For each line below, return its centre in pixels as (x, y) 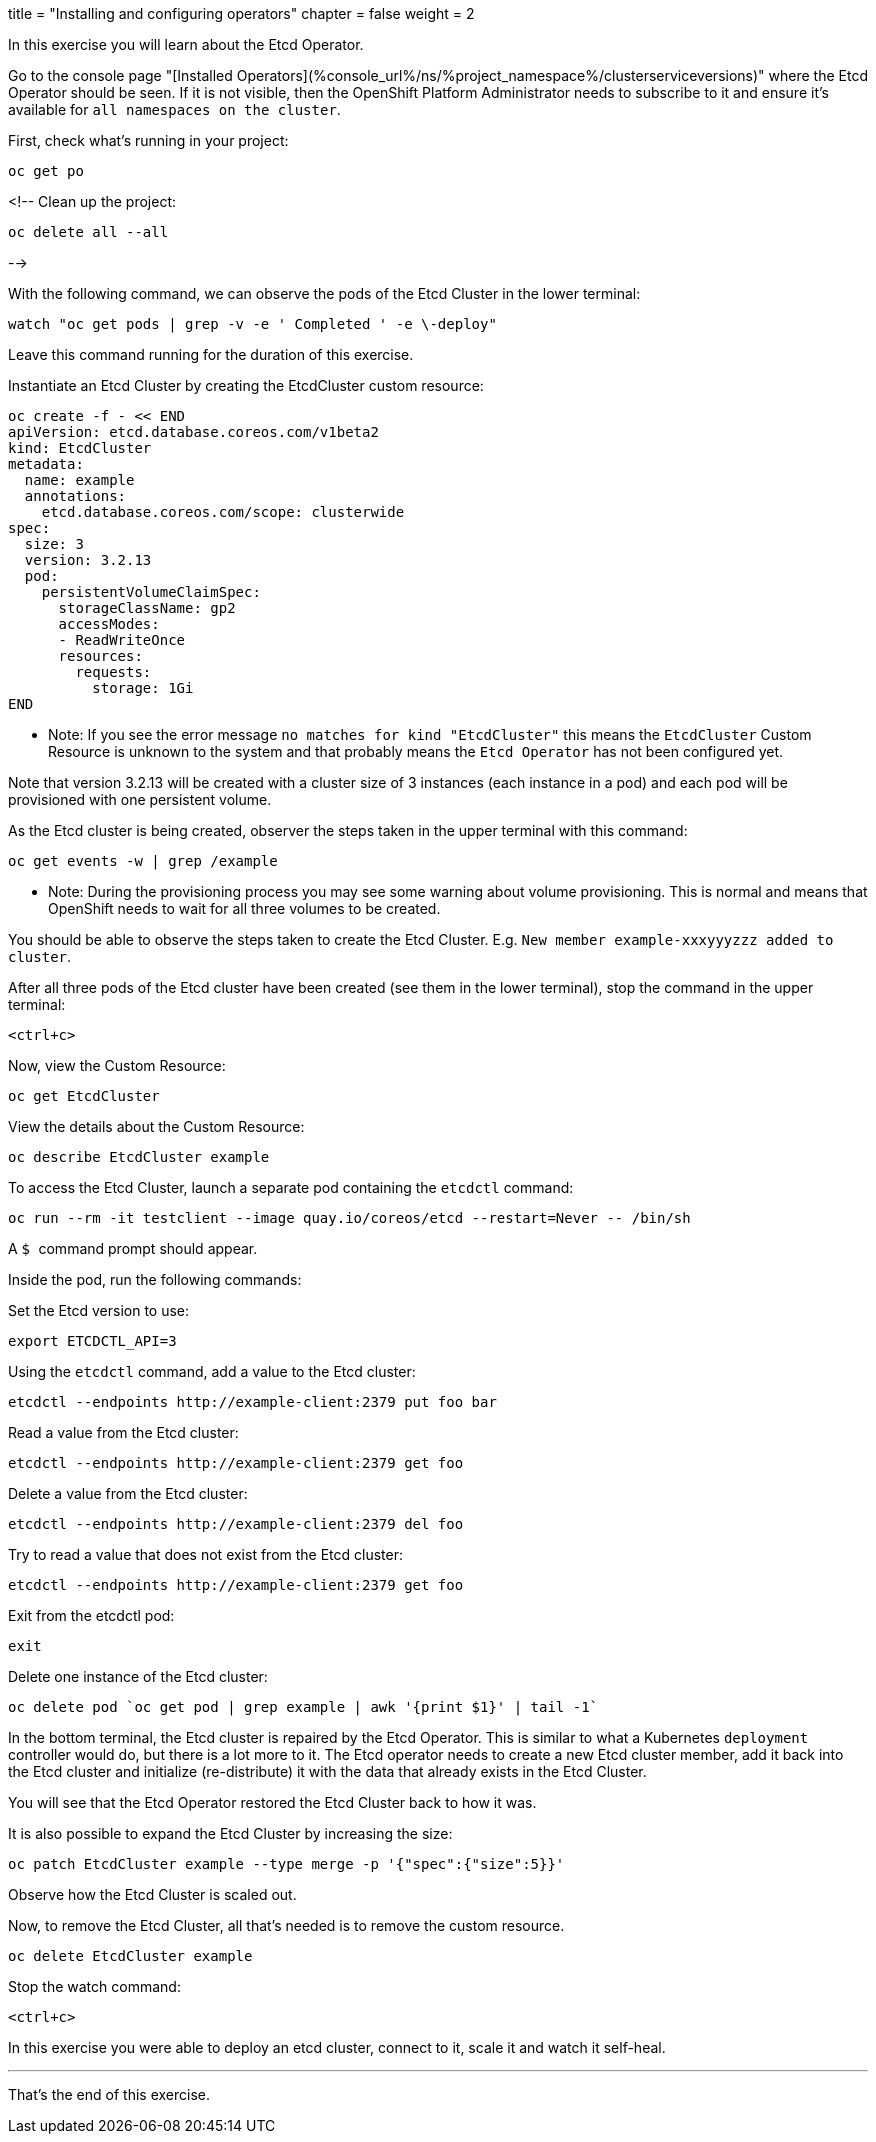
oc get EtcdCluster (84, 1096)
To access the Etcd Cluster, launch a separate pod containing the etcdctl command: (291, 1187)
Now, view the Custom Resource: (117, 1065)
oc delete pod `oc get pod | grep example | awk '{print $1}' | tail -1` (303, 1707)
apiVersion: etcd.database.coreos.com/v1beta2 (193, 432)
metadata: (46, 464)
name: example (79, 480)
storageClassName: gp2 (147, 608)
